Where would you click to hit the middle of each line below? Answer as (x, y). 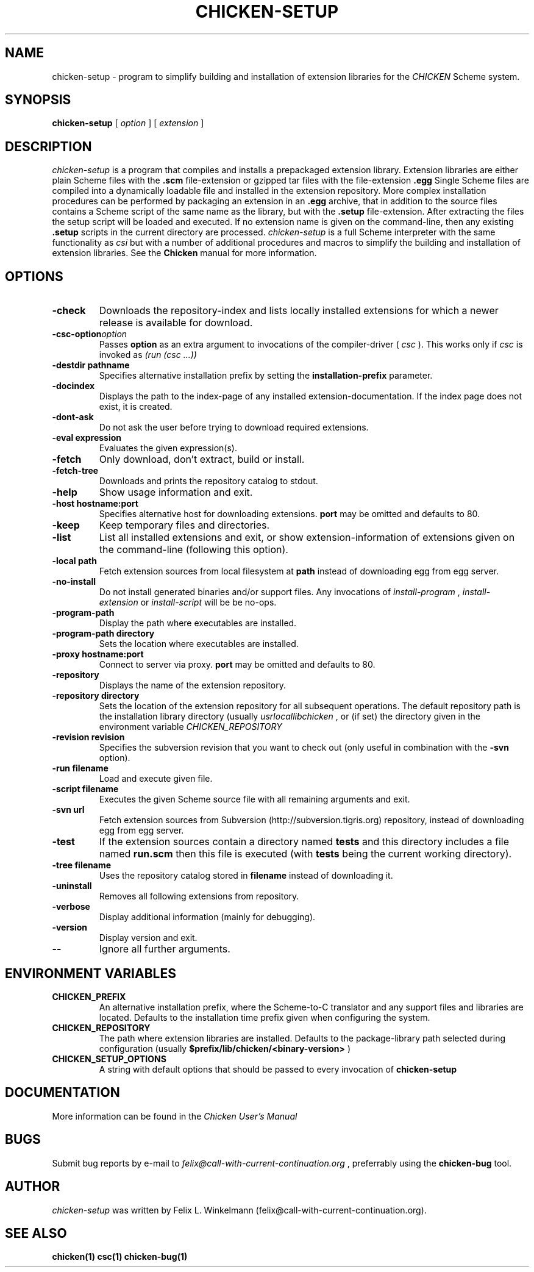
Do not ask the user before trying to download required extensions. (234, 427)
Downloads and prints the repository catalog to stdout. (208, 481)
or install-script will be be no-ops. (208, 602)
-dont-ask (73, 417)
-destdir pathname (91, 365)
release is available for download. (176, 323)
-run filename (80, 768)
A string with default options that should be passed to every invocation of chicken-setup (278, 1069)
